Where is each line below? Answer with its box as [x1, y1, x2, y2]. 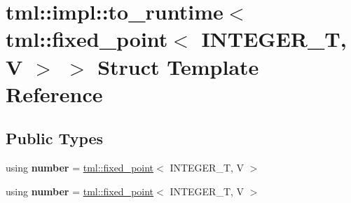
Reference [6, 79, 103, 108]
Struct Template [97, 52, 259, 80]
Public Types [6, 127, 104, 149]
